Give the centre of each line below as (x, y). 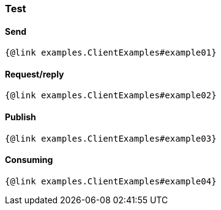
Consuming (29, 160)
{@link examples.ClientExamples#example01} (111, 53)
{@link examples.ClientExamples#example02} (111, 96)
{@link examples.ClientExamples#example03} (111, 138)
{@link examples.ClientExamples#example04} (111, 181)
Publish (21, 117)
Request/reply (35, 74)
